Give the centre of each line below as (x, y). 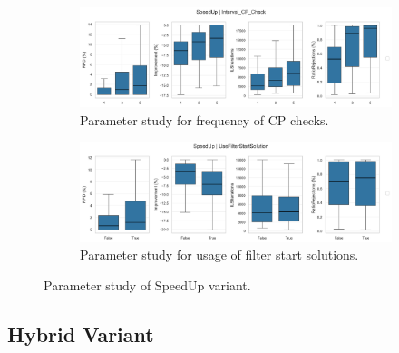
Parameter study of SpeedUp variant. (147, 284)
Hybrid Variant (81, 333)
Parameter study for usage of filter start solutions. (219, 255)
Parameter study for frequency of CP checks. (204, 119)
